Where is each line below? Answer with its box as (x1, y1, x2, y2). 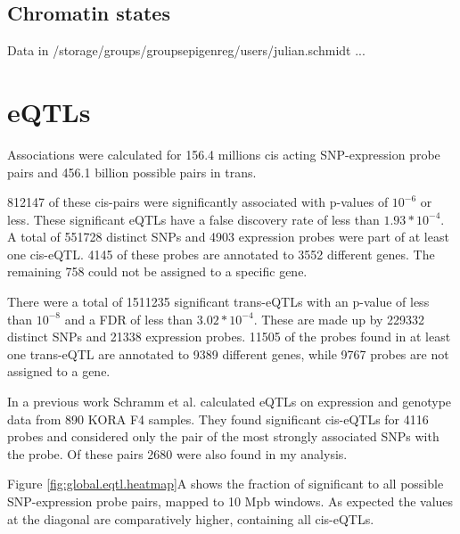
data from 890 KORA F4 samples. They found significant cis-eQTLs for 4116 (7, 409, 429, 428)
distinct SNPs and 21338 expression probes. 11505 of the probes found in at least (7, 327, 451, 346)
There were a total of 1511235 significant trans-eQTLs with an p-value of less (7, 292, 430, 311)
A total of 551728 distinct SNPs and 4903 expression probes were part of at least (7, 227, 449, 246)
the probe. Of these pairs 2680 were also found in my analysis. (7, 444, 348, 463)
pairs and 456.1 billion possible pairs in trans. (7, 162, 257, 181)
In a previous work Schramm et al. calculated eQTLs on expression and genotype (7, 392, 452, 411)
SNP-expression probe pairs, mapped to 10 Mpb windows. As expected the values (7, 492, 454, 511)
